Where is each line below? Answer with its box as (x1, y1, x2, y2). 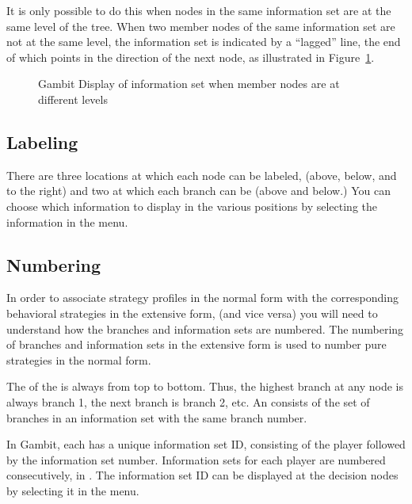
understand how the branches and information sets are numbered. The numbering (6, 320, 404, 337)
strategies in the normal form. (6, 351, 151, 368)
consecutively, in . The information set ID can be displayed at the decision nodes (6, 467, 399, 483)
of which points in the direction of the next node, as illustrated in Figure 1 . (6, 48, 375, 65)
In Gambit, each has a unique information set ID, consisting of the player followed (6, 436, 406, 452)
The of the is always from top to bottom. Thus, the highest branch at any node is (6, 378, 403, 395)
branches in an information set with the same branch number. (6, 409, 307, 426)
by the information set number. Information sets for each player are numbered (6, 451, 386, 468)
